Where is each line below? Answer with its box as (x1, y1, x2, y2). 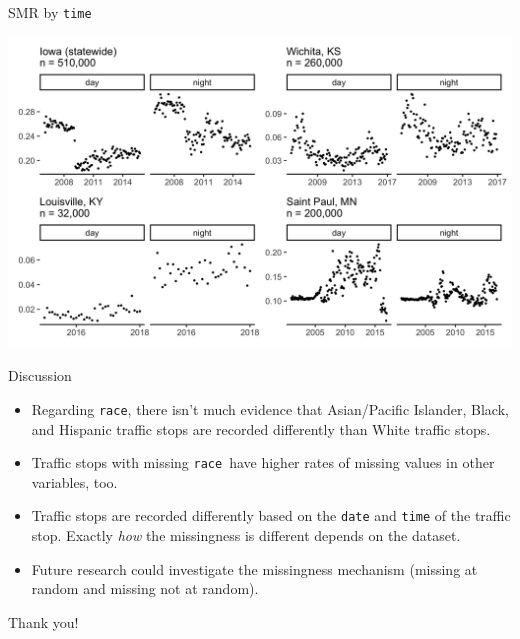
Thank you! (8, 611, 79, 632)
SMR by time (8, 2, 92, 22)
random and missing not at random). (31, 578, 259, 599)
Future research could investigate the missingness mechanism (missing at (31, 558, 478, 579)
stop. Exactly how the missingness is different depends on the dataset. (31, 525, 461, 546)
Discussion (8, 365, 72, 386)
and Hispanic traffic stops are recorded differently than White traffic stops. (31, 418, 491, 439)
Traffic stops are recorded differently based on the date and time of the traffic (31, 505, 511, 526)
